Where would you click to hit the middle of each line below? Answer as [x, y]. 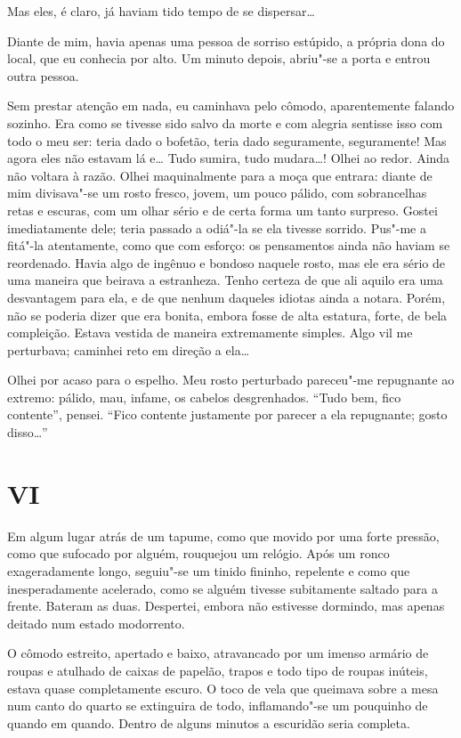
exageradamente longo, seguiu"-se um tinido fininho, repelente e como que [209, 570]
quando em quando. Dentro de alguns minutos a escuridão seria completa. [209, 722]
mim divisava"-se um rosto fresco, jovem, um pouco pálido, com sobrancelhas [217, 193]
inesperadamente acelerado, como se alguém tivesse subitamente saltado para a [222, 588]
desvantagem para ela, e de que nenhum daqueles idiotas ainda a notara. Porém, [226, 297]
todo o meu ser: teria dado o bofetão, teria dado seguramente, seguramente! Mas [227, 140]
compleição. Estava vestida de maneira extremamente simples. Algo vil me [210, 333]
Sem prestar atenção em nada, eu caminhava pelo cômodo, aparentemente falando [231, 105]
